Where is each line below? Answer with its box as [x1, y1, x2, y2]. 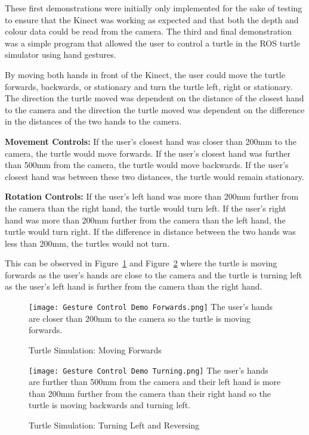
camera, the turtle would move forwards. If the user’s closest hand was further [5, 147, 291, 159]
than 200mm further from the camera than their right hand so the [29, 387, 271, 399]
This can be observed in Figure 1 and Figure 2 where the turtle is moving [5, 257, 277, 269]
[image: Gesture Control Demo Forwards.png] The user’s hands [29, 300, 273, 313]
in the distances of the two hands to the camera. [5, 115, 182, 128]
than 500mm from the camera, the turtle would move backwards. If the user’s [5, 159, 289, 171]
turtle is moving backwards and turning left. [29, 399, 190, 411]
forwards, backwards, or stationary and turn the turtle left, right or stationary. [5, 80, 293, 92]
